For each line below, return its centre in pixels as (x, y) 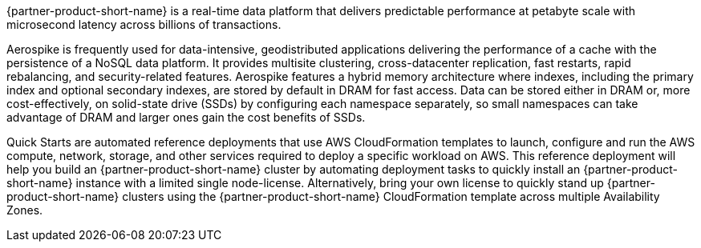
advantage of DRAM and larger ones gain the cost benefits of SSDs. (186, 117)
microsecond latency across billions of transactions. (144, 24)
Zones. (25, 210)
